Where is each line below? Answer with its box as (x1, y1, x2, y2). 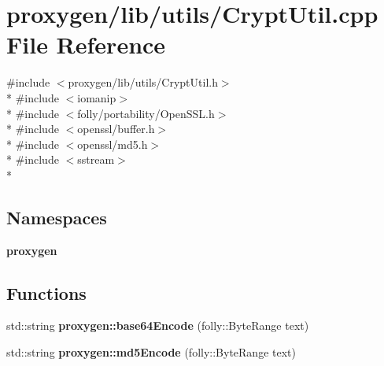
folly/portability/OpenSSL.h (77, 105, 215, 121)
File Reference (6, 28, 166, 61)
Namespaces (6, 205, 107, 229)
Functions (6, 280, 87, 305)
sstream (77, 151, 115, 168)
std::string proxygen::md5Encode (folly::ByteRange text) (6, 344, 296, 360)
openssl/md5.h (77, 135, 148, 152)
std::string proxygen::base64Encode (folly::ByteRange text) (6, 317, 309, 334)
